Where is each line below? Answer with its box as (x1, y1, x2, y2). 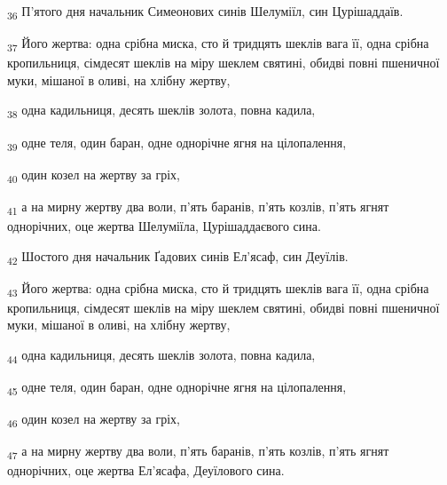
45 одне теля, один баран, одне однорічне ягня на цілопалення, (7, 378, 347, 398)
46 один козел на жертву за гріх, (7, 409, 180, 431)
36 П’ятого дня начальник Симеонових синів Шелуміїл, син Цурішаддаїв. (7, 2, 404, 22)
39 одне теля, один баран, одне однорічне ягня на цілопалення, (7, 132, 347, 154)
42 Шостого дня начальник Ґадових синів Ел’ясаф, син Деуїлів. (7, 246, 349, 267)
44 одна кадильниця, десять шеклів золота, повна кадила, (7, 345, 316, 366)
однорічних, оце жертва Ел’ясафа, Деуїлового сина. (7, 461, 285, 480)
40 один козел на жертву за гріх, (7, 164, 180, 186)
